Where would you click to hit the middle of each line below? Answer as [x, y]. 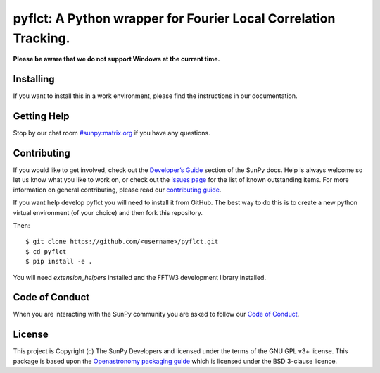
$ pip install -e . [59, 262]
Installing [34, 79]
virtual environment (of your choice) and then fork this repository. [108, 212]
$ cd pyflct [46, 251]
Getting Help [41, 116]
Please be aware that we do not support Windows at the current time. [116, 59]
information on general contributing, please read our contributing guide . [117, 190]
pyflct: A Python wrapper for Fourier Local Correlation [174, 18]
